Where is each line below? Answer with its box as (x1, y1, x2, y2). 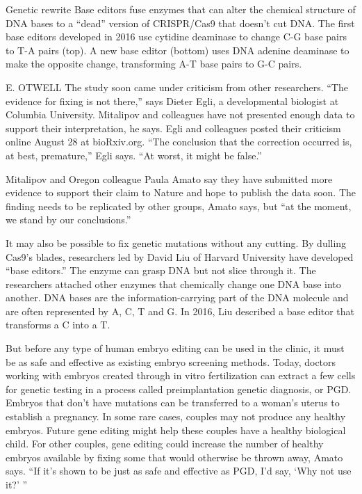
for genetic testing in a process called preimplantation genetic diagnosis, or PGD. (6, 381, 352, 396)
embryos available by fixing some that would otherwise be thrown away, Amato (6, 449, 343, 464)
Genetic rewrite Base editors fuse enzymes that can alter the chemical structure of (6, 2, 356, 16)
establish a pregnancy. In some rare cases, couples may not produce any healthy (6, 409, 346, 424)
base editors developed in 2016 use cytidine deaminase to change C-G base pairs (6, 29, 347, 44)
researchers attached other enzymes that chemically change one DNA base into (6, 276, 341, 291)
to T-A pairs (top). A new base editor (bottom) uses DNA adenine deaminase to (6, 42, 349, 57)
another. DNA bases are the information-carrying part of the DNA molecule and (6, 290, 349, 305)
